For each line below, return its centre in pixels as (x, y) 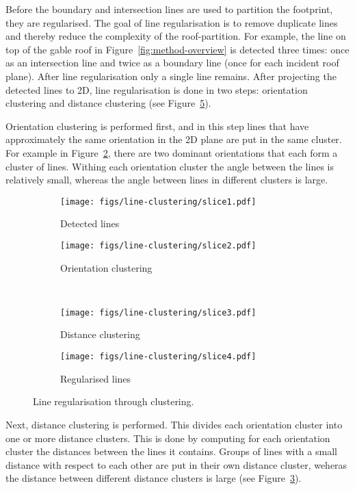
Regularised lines (96, 378)
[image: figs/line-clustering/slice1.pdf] (158, 202)
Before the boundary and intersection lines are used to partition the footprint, (169, 9)
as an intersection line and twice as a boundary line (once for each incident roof (172, 63)
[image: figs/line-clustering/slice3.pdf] (158, 312)
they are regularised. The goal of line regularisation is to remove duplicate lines (172, 22)
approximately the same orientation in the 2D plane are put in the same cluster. (174, 139)
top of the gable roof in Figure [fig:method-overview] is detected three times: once (177, 49)
